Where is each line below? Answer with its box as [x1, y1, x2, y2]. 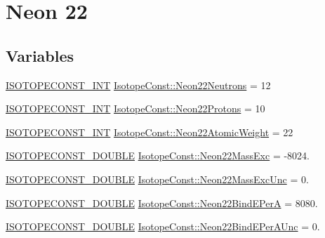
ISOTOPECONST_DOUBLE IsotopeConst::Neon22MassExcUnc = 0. [6, 171, 309, 186]
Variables [6, 44, 74, 66]
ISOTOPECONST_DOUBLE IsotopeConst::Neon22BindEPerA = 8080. [6, 195, 318, 210]
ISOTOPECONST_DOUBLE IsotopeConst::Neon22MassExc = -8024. [6, 148, 310, 163]
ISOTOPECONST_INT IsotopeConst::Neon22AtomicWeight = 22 [6, 124, 293, 139]
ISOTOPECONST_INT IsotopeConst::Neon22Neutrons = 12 [6, 77, 271, 92]
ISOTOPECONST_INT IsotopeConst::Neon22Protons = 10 [6, 101, 265, 116]
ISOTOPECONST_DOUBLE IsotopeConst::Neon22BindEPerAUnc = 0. [6, 219, 320, 234]
